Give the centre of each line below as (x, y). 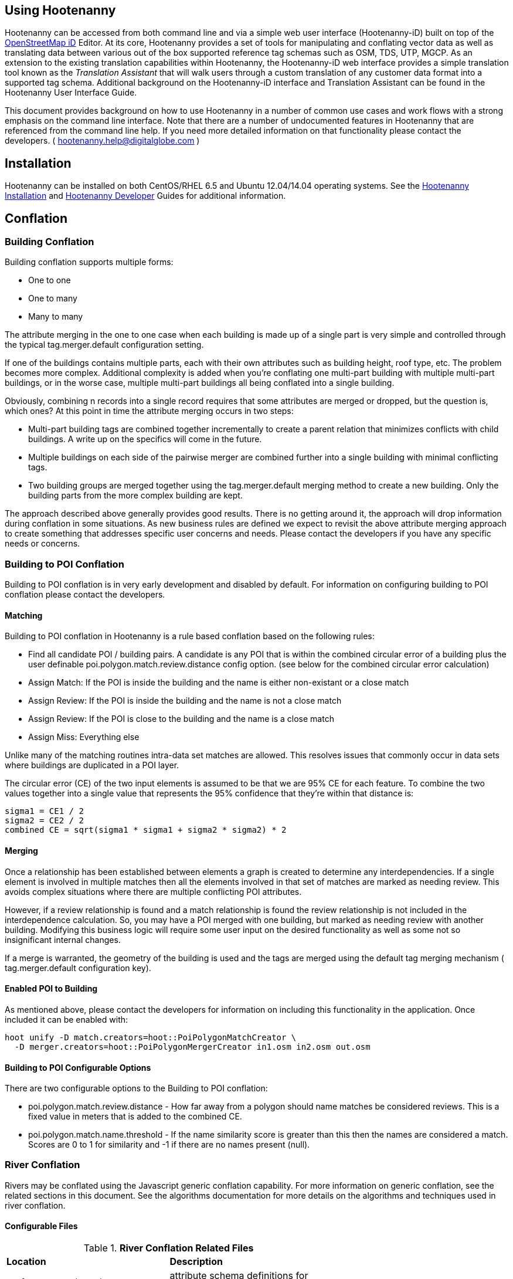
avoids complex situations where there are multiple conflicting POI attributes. (153, 891)
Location (26, 1262)
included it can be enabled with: (67, 1019)
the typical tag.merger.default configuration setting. (104, 345)
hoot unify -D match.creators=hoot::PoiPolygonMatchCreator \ (151, 1037)
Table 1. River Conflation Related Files (169, 1248)
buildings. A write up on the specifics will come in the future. (145, 439)
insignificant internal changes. (63, 939)
